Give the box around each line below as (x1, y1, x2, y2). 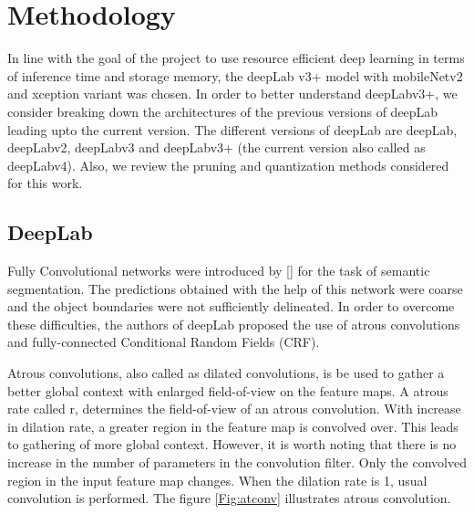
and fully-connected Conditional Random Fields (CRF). (7, 332, 320, 351)
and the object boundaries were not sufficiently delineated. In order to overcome (7, 297, 455, 316)
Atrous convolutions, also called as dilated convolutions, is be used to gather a (7, 363, 445, 383)
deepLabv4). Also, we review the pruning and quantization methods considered (7, 155, 449, 174)
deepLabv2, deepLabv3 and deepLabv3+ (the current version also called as (7, 138, 426, 157)
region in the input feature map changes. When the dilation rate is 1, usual (7, 470, 428, 489)
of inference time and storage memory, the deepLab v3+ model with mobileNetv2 (7, 66, 463, 85)
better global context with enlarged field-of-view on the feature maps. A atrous (7, 381, 448, 400)
